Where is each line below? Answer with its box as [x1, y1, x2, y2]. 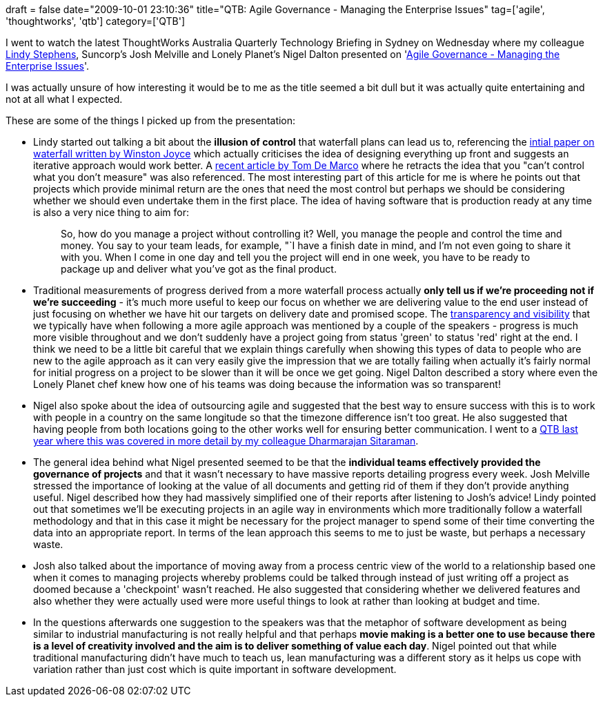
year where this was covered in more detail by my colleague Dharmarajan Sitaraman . [33, 435, 419, 447]
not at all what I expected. [6, 93, 123, 105]
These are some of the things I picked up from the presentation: [6, 115, 296, 126]
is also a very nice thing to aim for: [33, 206, 190, 218]
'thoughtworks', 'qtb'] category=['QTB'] [6, 15, 186, 27]
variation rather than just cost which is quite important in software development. [33, 663, 397, 675]
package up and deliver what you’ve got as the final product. [61, 263, 337, 275]
